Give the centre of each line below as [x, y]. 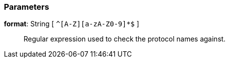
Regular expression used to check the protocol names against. [125, 39]
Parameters [27, 7]
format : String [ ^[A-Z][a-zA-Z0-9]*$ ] [72, 24]
